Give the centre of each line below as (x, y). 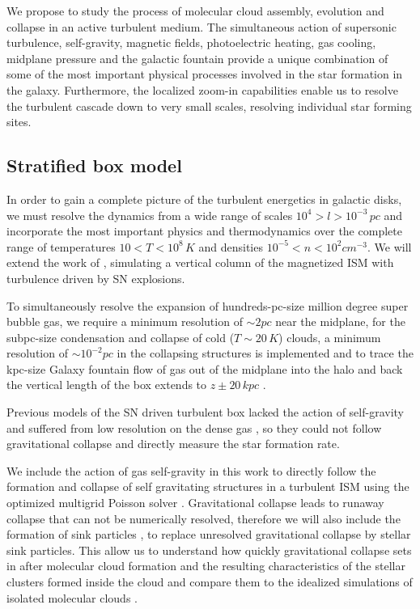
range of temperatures (61, 246)
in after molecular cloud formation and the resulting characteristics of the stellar (206, 566)
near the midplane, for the (340, 321)
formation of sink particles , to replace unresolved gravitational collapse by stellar (209, 534)
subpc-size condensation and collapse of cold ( (121, 337)
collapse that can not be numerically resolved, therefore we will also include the (204, 518)
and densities (231, 246)
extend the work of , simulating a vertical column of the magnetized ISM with (200, 262)
